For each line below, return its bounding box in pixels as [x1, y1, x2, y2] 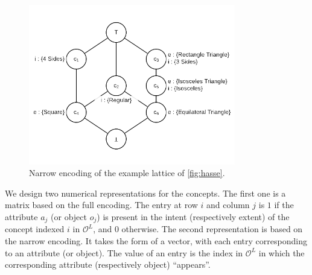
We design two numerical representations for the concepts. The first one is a [5, 186, 286, 199]
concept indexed [5, 223, 65, 235]
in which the [258, 246, 305, 259]
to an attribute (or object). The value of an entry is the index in [5, 246, 243, 259]
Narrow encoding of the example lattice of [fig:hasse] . [29, 166, 225, 179]
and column [206, 198, 250, 211]
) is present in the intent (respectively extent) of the [97, 210, 290, 223]
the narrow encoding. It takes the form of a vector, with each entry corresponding [5, 234, 307, 247]
